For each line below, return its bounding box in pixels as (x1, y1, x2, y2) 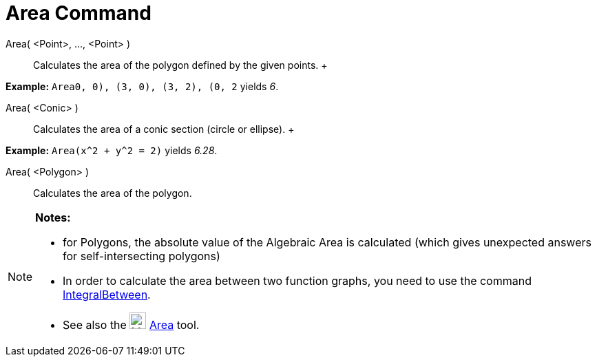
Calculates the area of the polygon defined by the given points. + (33, 58, 328, 71)
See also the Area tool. (63, 317, 200, 332)
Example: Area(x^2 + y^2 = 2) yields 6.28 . (6, 144, 218, 156)
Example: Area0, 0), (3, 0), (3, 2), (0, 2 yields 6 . (6, 80, 279, 92)
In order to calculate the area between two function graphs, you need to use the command (63, 273, 532, 288)
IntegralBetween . (63, 287, 151, 301)
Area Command (6, 1, 151, 25)
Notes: (35, 210, 71, 224)
